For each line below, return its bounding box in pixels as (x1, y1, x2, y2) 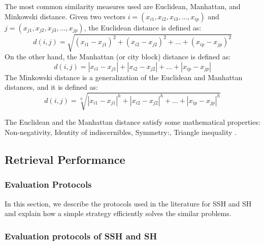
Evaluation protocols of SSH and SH (5, 229, 157, 242)
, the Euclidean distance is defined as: (84, 22, 202, 32)
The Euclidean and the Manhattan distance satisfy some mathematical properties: (5, 117, 260, 127)
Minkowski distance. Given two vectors (5, 11, 125, 21)
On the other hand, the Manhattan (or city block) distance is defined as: (5, 51, 231, 62)
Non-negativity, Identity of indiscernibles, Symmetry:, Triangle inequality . (5, 127, 237, 137)
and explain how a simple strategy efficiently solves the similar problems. (5, 208, 232, 219)
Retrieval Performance (5, 152, 125, 167)
